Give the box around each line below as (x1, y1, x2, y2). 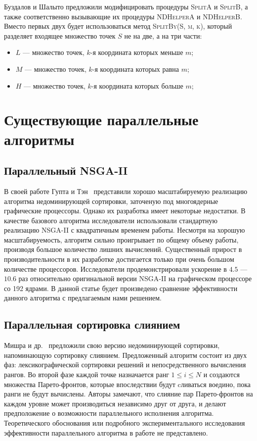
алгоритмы (4, 129, 75, 149)
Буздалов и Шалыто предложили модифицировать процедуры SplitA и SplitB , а (4, 1, 248, 11)
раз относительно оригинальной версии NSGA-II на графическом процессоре (18, 273, 252, 284)
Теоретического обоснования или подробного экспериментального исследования (4, 418, 245, 428)
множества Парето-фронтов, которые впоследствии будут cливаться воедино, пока (4, 379, 251, 389)
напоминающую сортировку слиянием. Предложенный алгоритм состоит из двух (4, 349, 247, 360)
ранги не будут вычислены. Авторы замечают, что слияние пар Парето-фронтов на (4, 389, 253, 399)
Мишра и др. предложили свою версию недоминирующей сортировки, (4, 340, 220, 350)
